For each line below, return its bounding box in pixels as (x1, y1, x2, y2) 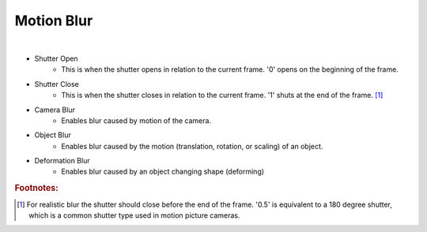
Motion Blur (14, 12, 93, 29)
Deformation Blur (34, 156, 90, 166)
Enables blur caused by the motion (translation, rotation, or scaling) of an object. (61, 141, 323, 151)
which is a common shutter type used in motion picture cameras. (28, 210, 240, 220)
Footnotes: (14, 182, 59, 193)
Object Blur (34, 130, 71, 140)
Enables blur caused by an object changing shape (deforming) (61, 167, 265, 177)
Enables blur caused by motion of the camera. (61, 115, 212, 125)
